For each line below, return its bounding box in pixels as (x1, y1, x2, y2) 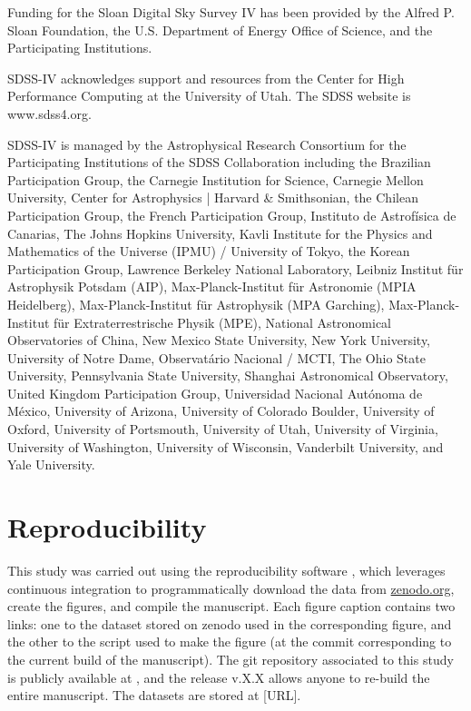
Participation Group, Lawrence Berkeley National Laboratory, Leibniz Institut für (7, 259, 464, 278)
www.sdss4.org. (7, 104, 92, 123)
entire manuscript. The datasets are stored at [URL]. (7, 686, 301, 705)
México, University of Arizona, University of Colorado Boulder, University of (7, 401, 435, 420)
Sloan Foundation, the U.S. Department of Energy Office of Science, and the (7, 20, 433, 39)
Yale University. (7, 455, 95, 474)
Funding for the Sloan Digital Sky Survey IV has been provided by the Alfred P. (7, 3, 455, 21)
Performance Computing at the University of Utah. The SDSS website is (7, 86, 411, 105)
